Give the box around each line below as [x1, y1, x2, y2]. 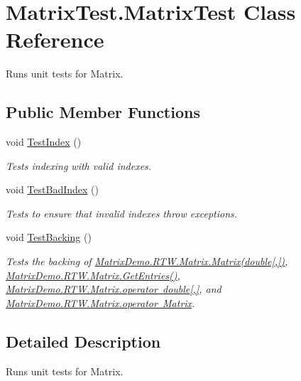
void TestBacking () [6, 230, 92, 245]
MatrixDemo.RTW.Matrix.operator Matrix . [6, 295, 195, 310]
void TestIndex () [6, 134, 82, 149]
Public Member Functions [6, 101, 200, 123]
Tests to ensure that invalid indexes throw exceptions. [6, 205, 238, 220]
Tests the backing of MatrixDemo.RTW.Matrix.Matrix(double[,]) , [6, 254, 288, 269]
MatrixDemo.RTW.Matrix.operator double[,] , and [6, 281, 221, 296]
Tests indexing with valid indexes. [6, 158, 152, 173]
